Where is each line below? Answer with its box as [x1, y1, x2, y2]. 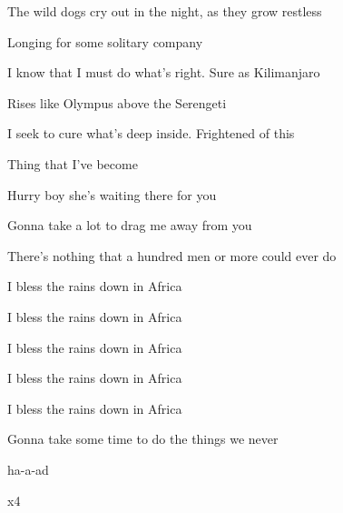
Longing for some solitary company [7, 32, 203, 51]
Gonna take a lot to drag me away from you [7, 216, 252, 235]
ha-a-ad [7, 459, 49, 478]
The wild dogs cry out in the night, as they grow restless [7, 2, 322, 20]
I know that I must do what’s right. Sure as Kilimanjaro [7, 63, 320, 82]
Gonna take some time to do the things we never [7, 429, 279, 448]
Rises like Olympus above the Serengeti [7, 93, 227, 112]
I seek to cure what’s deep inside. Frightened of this [7, 124, 295, 143]
